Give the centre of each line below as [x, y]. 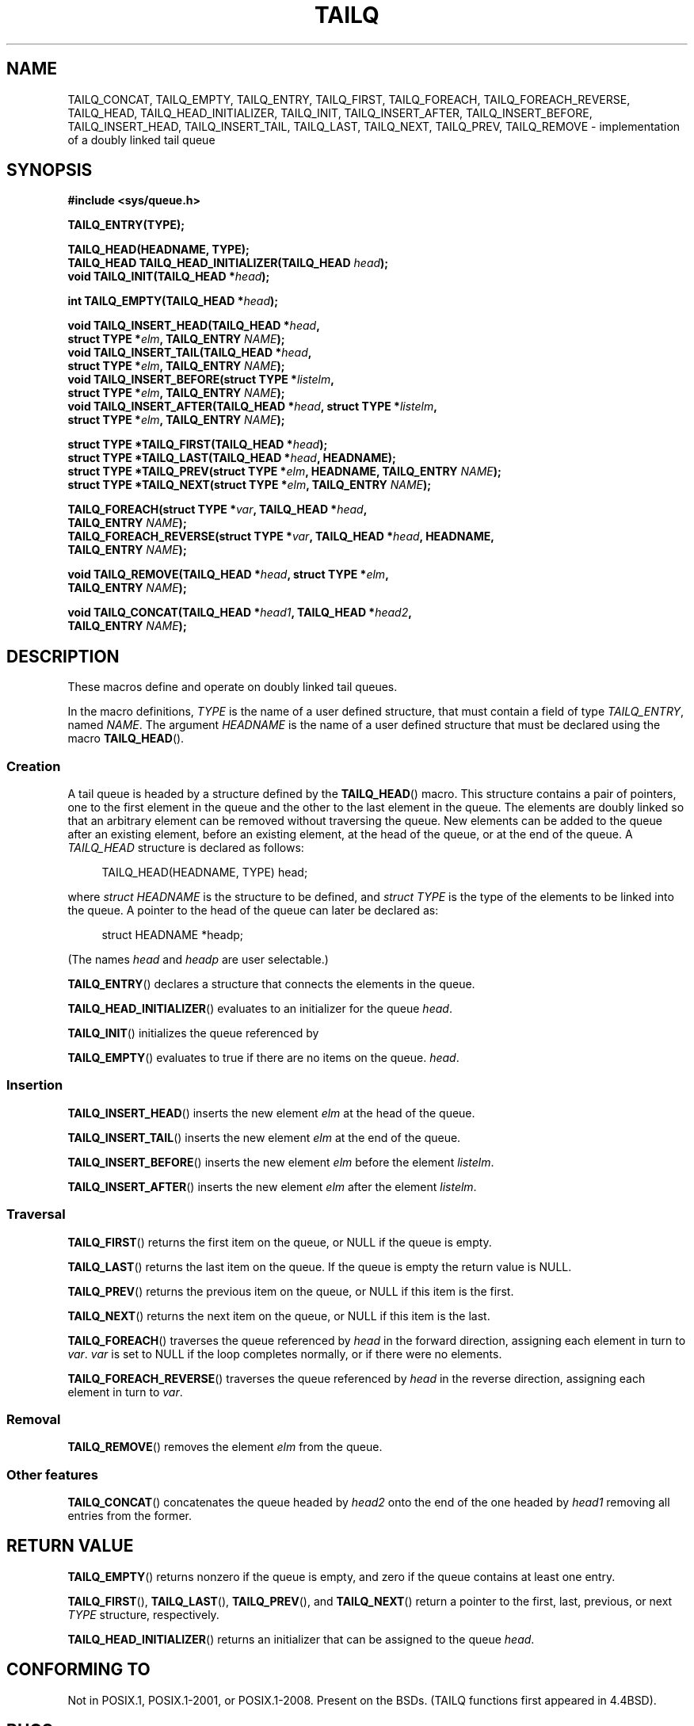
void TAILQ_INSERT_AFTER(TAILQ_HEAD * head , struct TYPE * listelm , [252, 407]
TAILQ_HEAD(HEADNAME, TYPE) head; [205, 873]
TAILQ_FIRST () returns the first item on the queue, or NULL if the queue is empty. [280, 1242]
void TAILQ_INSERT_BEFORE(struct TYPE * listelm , [201, 380]
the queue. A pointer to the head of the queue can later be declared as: [253, 911]
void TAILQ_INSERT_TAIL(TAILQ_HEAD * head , [190, 353]
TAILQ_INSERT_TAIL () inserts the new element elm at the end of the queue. [264, 1137]
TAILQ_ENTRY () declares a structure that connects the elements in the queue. [271, 984]
